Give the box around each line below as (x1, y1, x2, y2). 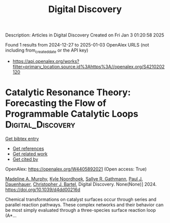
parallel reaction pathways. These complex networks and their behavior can (5, 201, 163, 208)
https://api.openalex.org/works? (12, 58, 79, 64)
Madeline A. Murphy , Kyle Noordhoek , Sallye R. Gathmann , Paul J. (5, 175, 143, 182)
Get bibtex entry (5, 136, 39, 142)
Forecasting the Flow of (5, 98, 107, 109)
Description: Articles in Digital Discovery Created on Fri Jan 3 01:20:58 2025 (5, 32, 164, 38)
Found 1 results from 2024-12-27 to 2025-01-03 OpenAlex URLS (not (5, 42, 149, 48)
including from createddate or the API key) (5, 47, 89, 54)
